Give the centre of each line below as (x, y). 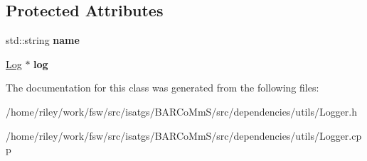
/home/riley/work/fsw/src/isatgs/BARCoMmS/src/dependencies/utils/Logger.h (182, 111)
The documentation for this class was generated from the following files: (163, 88)
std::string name (43, 40)
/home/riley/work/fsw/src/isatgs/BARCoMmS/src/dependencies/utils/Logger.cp (184, 135)
